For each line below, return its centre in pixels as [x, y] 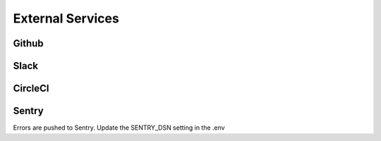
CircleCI [31, 88]
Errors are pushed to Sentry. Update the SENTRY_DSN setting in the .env [119, 128]
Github [28, 43]
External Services [66, 18]
